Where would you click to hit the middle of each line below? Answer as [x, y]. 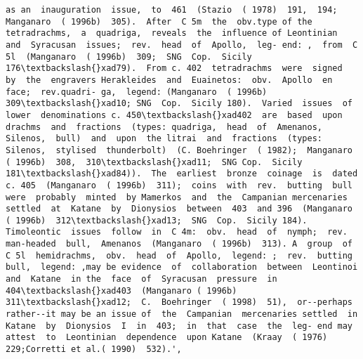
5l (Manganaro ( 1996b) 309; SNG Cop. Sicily [129, 57]
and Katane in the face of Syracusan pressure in [141, 279]
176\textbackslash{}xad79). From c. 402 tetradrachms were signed [174, 68]
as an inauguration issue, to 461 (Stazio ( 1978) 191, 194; [172, 10]
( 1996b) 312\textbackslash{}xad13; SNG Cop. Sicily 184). [157, 220]
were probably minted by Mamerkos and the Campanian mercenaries [177, 197]
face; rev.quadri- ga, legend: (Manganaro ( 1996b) [137, 92]
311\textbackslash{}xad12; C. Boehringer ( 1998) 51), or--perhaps [179, 302]
